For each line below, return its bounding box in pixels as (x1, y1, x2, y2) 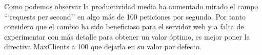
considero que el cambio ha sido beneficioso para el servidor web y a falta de (4, 21, 244, 32)
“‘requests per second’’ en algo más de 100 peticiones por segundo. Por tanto (4, 11, 246, 22)
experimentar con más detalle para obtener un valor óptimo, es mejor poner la (4, 31, 250, 42)
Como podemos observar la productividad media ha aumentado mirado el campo (4, 1, 258, 11)
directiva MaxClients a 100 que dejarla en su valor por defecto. (4, 41, 201, 52)
